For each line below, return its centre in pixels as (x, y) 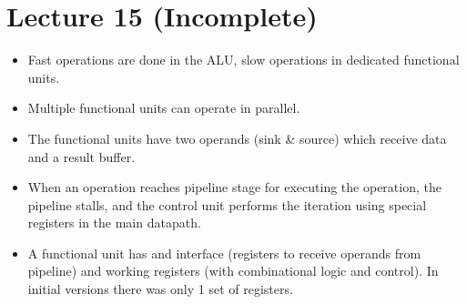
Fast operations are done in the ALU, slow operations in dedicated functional (244, 60)
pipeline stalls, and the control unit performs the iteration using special (227, 204)
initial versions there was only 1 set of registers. (160, 289)
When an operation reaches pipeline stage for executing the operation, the (234, 187)
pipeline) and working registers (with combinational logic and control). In (233, 271)
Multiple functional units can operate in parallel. (164, 108)
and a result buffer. (81, 156)
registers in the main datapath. (114, 223)
